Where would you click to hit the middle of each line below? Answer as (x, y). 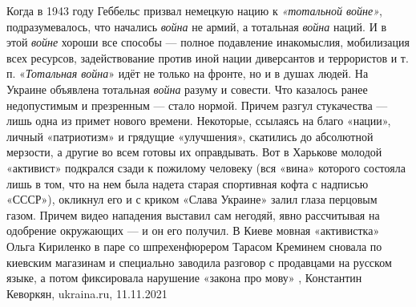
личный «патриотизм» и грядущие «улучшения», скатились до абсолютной (190, 136)
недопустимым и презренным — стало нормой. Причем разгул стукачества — (197, 105)
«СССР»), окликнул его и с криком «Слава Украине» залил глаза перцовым (192, 199)
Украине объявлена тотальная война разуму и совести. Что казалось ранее (187, 89)
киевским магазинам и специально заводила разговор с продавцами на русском (199, 262)
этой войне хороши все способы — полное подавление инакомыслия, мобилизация (208, 42)
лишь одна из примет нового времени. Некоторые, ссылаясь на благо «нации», (199, 121)
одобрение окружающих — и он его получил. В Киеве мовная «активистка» (193, 230)
